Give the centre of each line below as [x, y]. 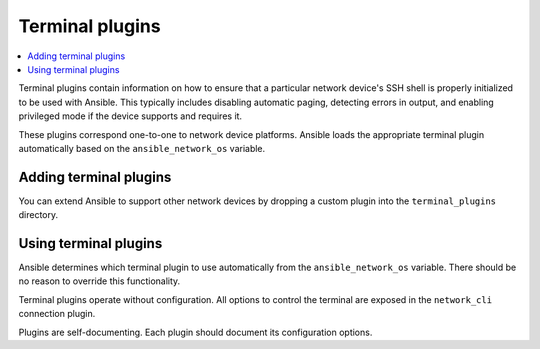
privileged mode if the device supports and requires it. [130, 116]
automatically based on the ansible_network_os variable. [142, 148]
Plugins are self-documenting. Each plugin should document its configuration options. [195, 332]
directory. [38, 215]
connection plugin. [57, 314]
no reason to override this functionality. [99, 281]
